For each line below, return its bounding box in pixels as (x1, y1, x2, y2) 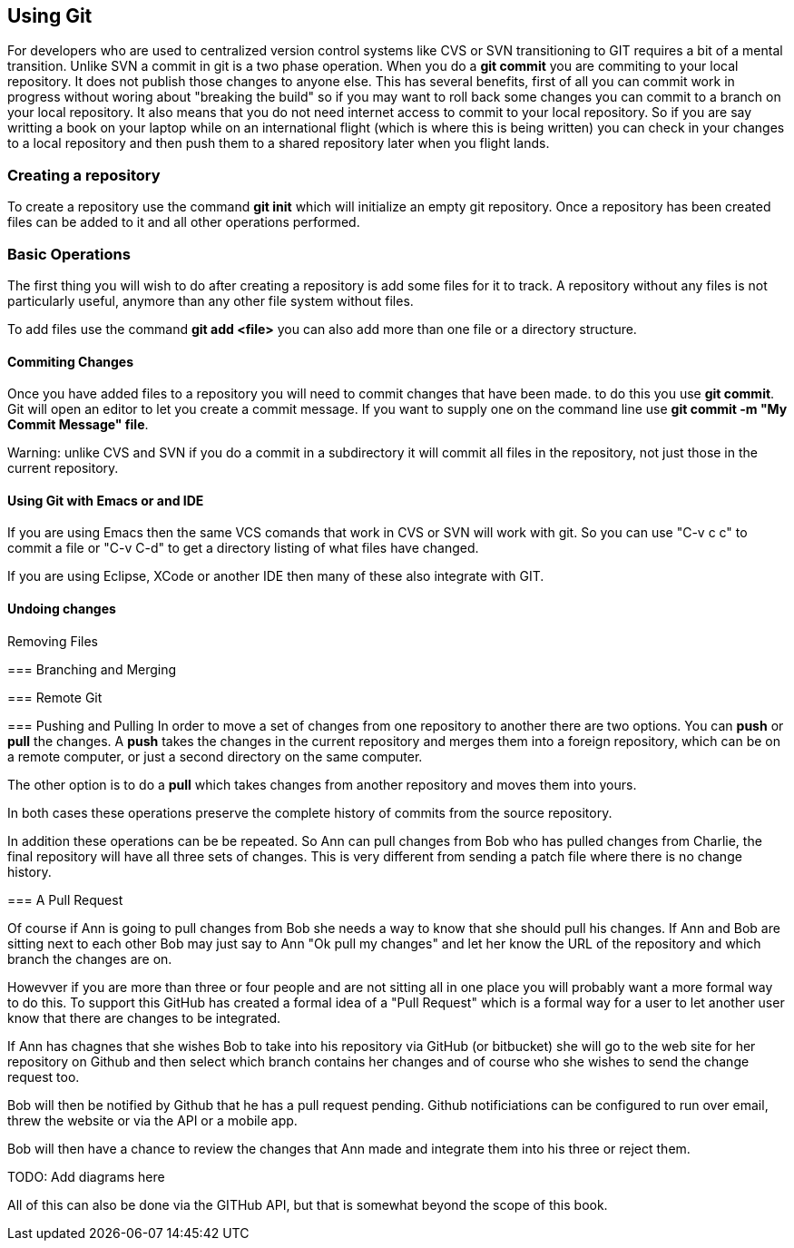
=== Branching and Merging (7, 661, 177, 677)
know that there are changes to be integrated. (7, 1009, 281, 1026)
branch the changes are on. (7, 950, 172, 967)
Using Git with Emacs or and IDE (7, 492, 204, 508)
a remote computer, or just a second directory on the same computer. (7, 748, 423, 764)
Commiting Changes (7, 353, 134, 369)
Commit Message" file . (7, 417, 149, 433)
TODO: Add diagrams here (7, 1168, 165, 1184)
